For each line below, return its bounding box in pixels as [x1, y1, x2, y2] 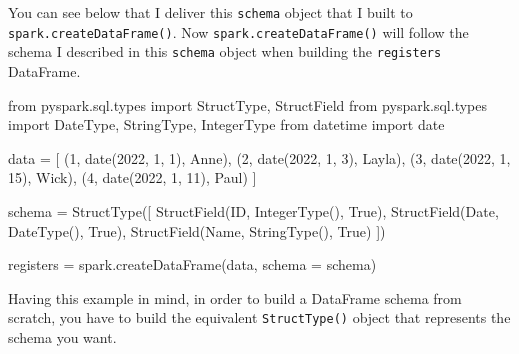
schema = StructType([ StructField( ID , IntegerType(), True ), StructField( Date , [8, 200, 499, 221]
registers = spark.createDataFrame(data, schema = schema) [8, 254, 377, 275]
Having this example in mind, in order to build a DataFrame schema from [8, 287, 462, 308]
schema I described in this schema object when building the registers [8, 41, 442, 62]
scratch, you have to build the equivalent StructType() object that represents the [8, 307, 511, 328]
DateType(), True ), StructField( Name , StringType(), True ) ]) [8, 220, 386, 241]
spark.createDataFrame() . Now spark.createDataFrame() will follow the [8, 21, 469, 42]
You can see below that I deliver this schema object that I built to [8, 2, 413, 22]
